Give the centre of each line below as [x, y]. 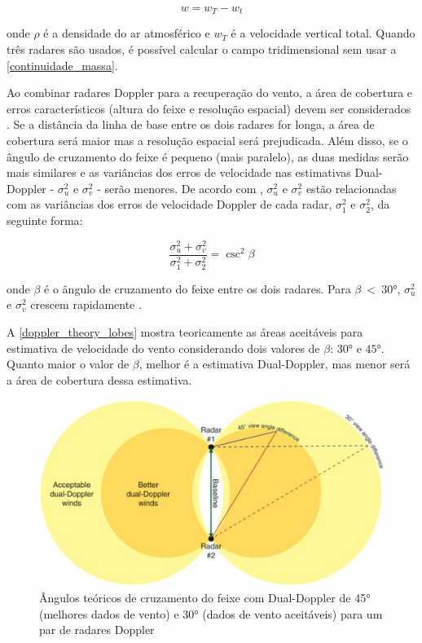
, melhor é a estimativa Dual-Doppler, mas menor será [275, 364]
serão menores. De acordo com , [184, 188]
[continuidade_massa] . [62, 65]
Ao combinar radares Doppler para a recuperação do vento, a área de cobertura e [210, 92]
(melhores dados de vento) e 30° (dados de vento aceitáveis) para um [211, 613]
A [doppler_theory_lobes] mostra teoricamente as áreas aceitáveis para [185, 331]
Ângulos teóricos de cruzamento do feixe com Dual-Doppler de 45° [205, 598]
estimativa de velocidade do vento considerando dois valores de [163, 348]
